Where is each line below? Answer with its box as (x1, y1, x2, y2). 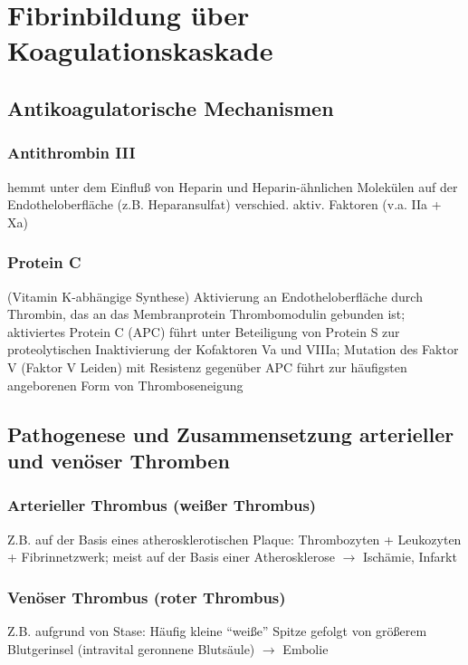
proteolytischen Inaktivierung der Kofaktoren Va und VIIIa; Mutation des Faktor (7, 340, 459, 359)
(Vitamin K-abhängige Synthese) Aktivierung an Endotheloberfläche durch (7, 286, 423, 305)
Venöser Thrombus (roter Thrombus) (7, 585, 286, 608)
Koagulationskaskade (7, 32, 273, 69)
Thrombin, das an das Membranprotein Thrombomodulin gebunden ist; (7, 304, 406, 323)
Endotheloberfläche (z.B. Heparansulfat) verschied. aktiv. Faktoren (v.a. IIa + (7, 195, 442, 214)
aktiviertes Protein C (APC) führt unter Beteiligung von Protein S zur (7, 322, 400, 341)
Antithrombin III (7, 141, 136, 164)
